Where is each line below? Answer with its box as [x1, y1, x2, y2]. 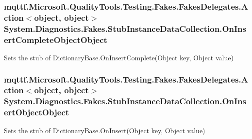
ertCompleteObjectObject [4, 33, 107, 45]
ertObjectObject [4, 106, 69, 118]
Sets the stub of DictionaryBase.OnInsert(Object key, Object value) [4, 125, 205, 135]
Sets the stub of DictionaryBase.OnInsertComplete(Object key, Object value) [4, 52, 234, 62]
